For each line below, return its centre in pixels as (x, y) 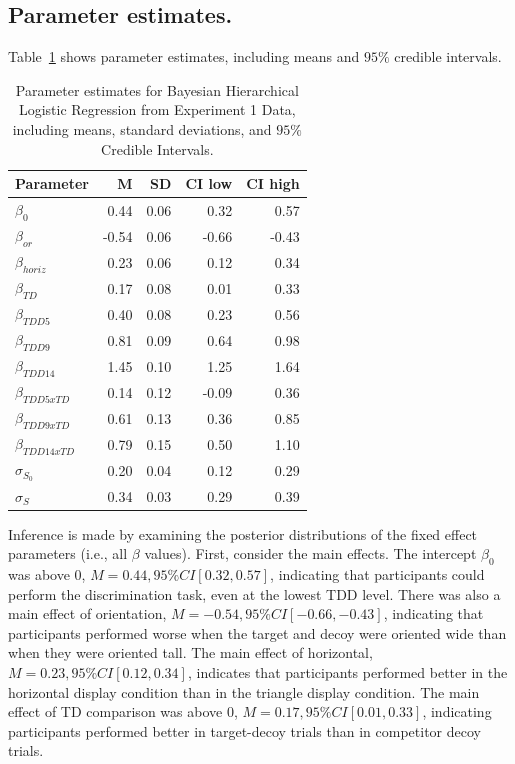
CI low (209, 183)
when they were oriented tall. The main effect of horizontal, (190, 652)
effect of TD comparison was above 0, (123, 711)
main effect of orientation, (87, 613)
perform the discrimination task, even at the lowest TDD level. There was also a (254, 593)
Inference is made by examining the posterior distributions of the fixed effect (243, 533)
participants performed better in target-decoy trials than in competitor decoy (244, 730)
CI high (273, 183)
